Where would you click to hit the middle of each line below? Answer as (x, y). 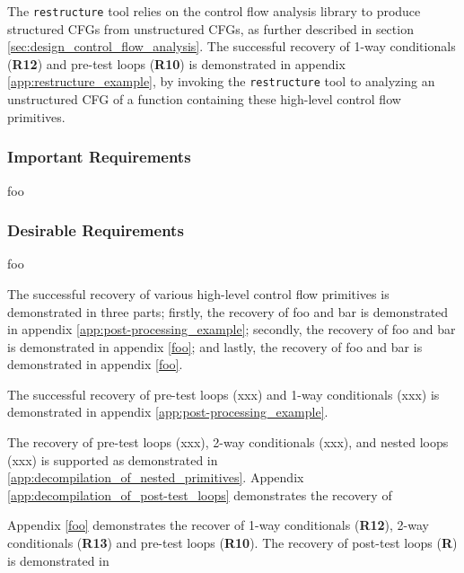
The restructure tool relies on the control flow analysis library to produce (214, 11)
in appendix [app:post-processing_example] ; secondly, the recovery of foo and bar (232, 329)
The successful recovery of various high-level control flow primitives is (198, 293)
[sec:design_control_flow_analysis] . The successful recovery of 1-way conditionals (232, 46)
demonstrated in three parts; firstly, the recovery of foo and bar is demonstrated (228, 311)
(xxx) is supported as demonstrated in (113, 459)
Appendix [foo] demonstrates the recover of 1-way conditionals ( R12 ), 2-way (218, 525)
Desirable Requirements (96, 230)
